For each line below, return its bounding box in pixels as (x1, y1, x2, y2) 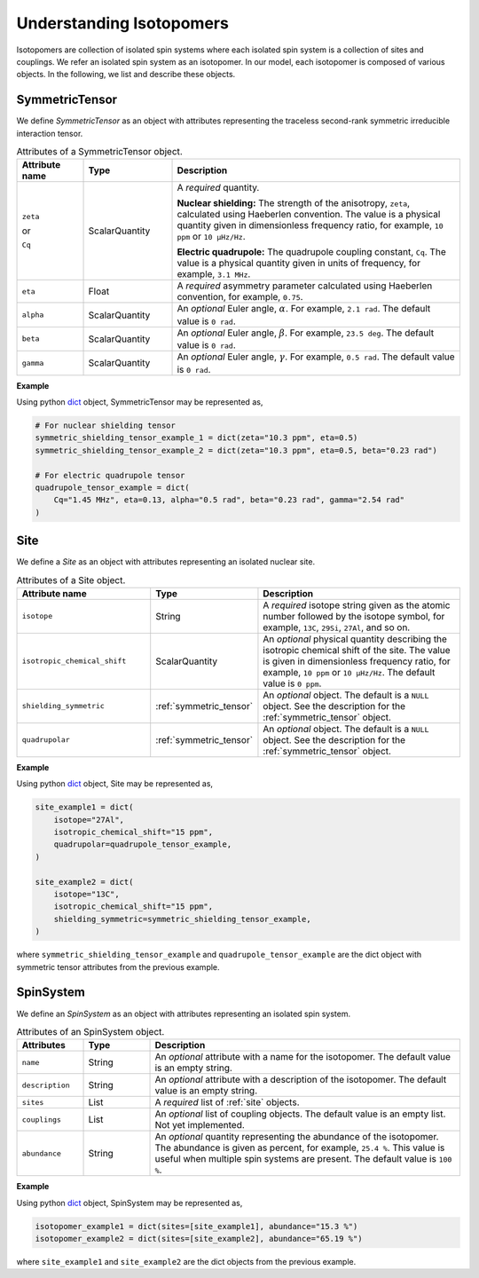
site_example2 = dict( (35, 877, 134, 887)
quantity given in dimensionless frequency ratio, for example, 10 (177, 219, 444, 232)
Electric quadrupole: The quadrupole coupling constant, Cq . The (177, 246, 447, 258)
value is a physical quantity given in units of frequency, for (177, 257, 421, 270)
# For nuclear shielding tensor (35, 420, 177, 430)
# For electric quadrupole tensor (35, 470, 185, 480)
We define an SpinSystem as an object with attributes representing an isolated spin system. (16, 1008, 350, 1019)
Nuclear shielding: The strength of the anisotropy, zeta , (177, 197, 411, 209)
